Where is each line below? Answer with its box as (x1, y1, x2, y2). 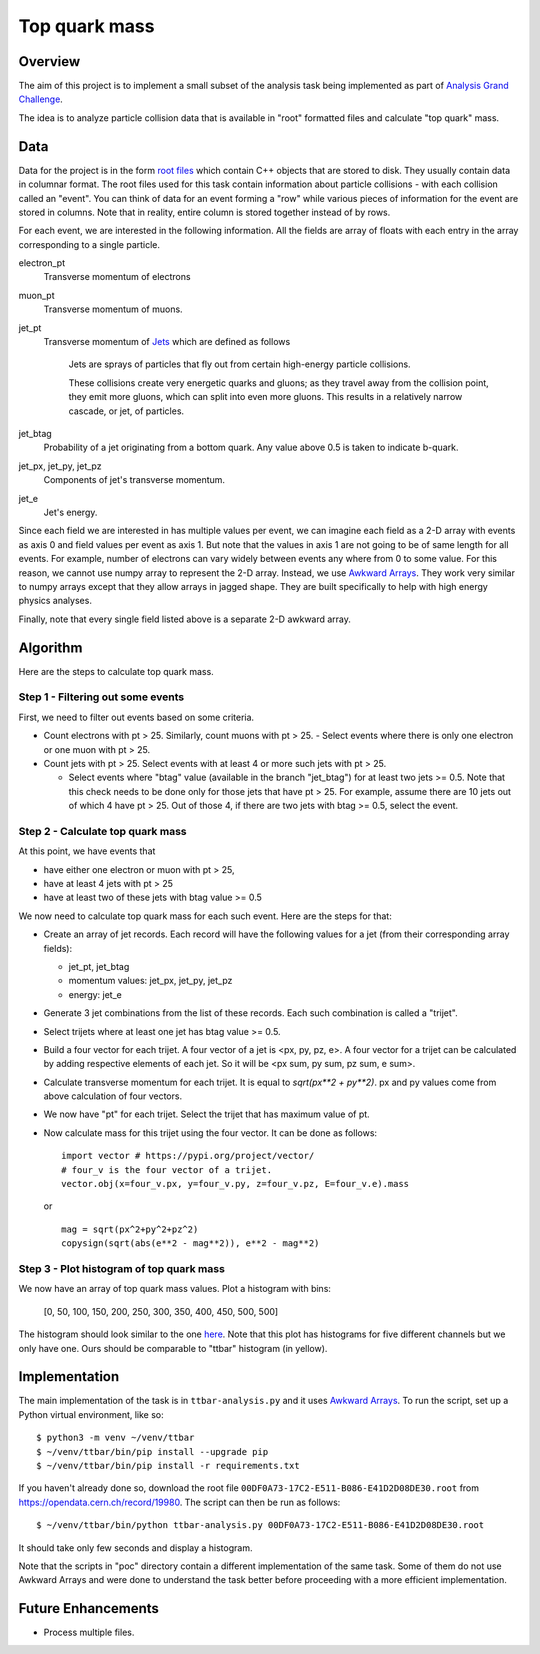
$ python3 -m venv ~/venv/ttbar (36, 1432, 195, 1444)
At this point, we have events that (18, 845, 156, 857)
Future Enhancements (18, 1600, 160, 1617)
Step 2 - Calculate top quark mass (18, 824, 187, 838)
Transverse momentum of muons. (43, 303, 184, 315)
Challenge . (18, 93, 64, 105)
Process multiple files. (43, 1626, 135, 1639)
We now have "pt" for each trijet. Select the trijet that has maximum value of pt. (43, 1108, 370, 1120)
